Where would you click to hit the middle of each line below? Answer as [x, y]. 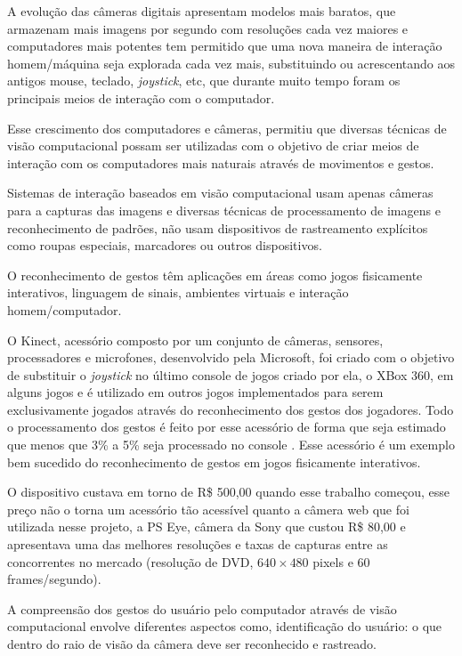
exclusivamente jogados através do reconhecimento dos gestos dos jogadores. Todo [231, 409]
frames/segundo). [54, 579]
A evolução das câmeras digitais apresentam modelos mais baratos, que [202, 11]
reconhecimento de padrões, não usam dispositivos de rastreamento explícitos [218, 227]
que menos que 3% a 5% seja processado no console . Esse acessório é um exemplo [231, 445]
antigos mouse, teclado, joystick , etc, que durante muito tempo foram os [204, 81]
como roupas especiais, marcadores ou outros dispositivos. [165, 245]
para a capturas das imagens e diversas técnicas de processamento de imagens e [224, 210]
